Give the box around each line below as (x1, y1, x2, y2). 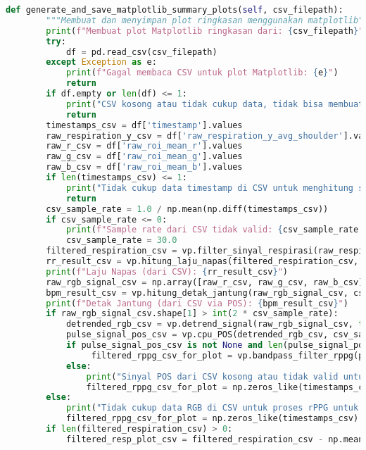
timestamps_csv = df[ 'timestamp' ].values (46, 120, 243, 130)
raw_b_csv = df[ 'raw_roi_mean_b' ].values (46, 162, 243, 173)
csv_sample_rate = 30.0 (65, 235, 177, 246)
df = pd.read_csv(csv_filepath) (65, 46, 217, 57)
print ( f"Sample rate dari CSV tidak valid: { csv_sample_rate (65, 225, 359, 235)
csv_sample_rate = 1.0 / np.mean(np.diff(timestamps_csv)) (46, 204, 329, 214)
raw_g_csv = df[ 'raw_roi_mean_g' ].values (46, 151, 243, 162)
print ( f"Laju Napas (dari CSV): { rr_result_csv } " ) (46, 266, 288, 277)
